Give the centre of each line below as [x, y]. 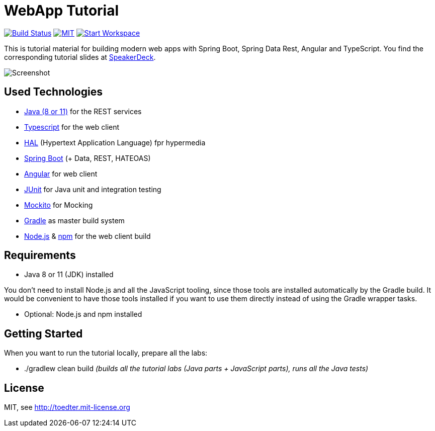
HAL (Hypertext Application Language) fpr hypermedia [115, 142]
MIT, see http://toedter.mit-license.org [67, 407]
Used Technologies [53, 92]
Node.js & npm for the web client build [88, 236]
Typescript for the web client [72, 127]
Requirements [40, 255]
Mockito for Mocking [59, 205]
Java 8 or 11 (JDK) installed [69, 275]
